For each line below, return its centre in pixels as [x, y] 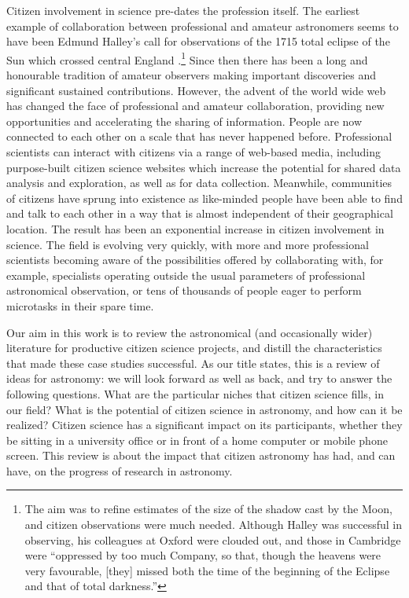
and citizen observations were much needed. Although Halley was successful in [214, 525]
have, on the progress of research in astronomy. [120, 470]
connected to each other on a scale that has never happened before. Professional [199, 136]
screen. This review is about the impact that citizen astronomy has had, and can [201, 455]
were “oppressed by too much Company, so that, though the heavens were [203, 555]
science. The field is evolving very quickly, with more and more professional [188, 244]
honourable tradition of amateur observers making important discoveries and [192, 75]
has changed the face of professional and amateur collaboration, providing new [195, 106]
